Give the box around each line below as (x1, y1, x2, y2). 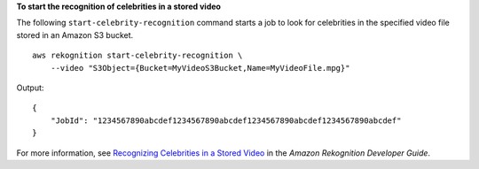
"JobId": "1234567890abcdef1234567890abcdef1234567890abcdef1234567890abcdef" (50, 115, 402, 126)
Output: (16, 82, 44, 93)
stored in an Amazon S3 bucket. (16, 29, 134, 40)
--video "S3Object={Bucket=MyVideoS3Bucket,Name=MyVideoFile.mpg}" (50, 63, 350, 73)
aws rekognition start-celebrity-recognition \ (32, 50, 243, 61)
